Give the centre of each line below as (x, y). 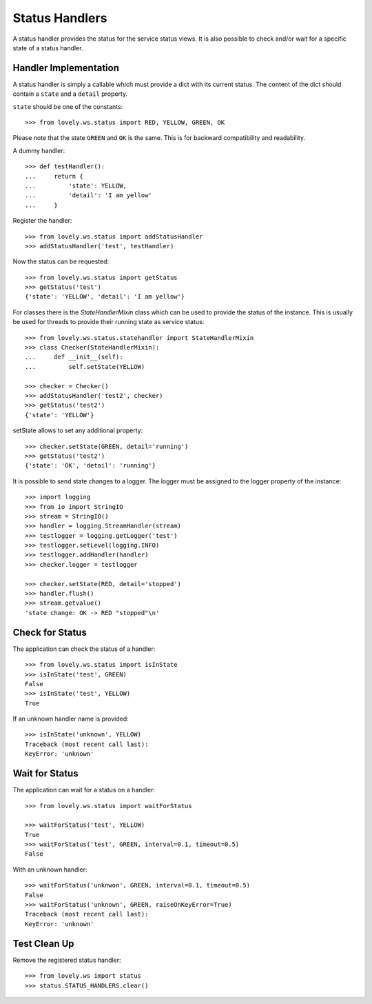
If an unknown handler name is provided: (71, 719)
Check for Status (50, 632)
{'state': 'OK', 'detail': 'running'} (91, 466)
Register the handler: (42, 221)
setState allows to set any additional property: (78, 430)
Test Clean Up (44, 944)
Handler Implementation (66, 68)
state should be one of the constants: (68, 106)
